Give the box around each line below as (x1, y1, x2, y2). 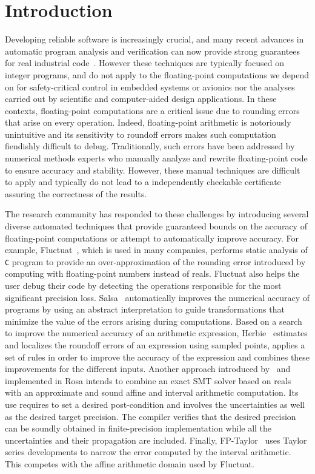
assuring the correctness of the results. (5, 187, 147, 200)
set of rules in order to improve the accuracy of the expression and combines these (5, 350, 310, 363)
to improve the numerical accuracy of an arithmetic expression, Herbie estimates (5, 327, 308, 339)
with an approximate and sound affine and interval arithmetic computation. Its (5, 386, 299, 399)
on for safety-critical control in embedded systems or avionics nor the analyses (5, 80, 295, 93)
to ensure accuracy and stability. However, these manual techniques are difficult (5, 163, 300, 176)
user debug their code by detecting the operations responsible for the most (5, 279, 282, 292)
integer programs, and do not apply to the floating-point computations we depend (5, 68, 309, 81)
